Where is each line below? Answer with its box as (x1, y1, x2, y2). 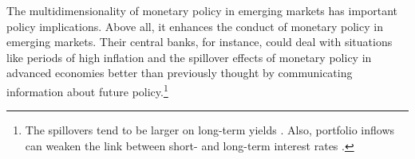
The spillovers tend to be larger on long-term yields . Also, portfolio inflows (25, 122, 395, 138)
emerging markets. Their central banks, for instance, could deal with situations (6, 33, 393, 50)
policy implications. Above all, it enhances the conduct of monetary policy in (6, 17, 383, 34)
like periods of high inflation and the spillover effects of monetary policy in (6, 48, 372, 65)
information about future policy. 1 (6, 80, 168, 99)
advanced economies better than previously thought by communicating (6, 64, 353, 81)
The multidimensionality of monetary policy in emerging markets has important (6, 2, 398, 18)
